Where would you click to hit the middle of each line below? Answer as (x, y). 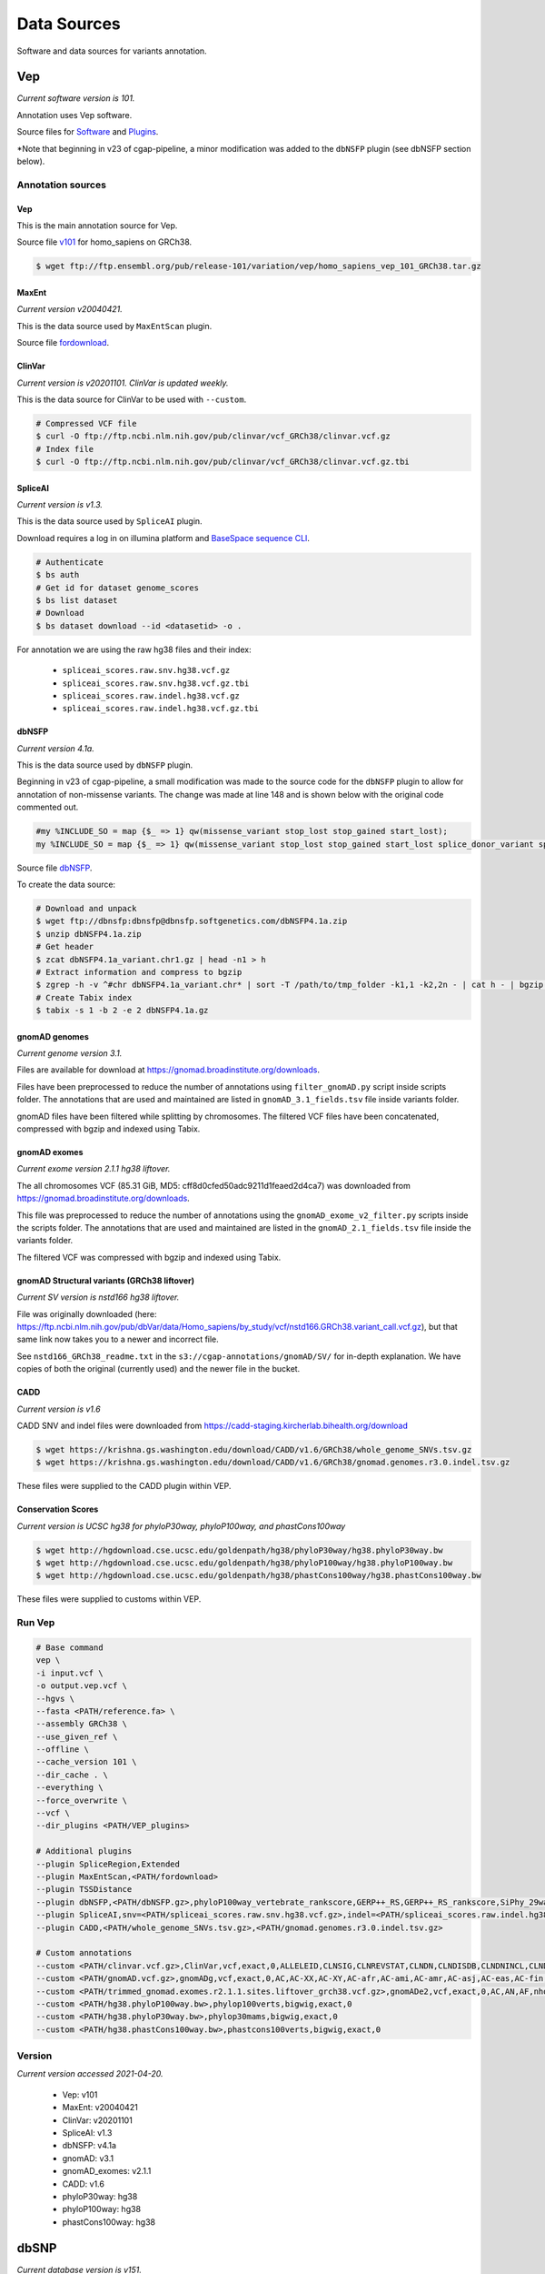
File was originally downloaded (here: (87, 1313)
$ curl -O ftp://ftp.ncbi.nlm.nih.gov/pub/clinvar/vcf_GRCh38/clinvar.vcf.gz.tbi (223, 462)
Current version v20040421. (69, 309)
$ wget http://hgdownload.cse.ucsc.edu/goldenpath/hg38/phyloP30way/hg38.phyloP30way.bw (240, 1550)
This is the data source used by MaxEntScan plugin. (114, 326)
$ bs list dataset (77, 600)
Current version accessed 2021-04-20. (90, 2074)
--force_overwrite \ (81, 1800)
